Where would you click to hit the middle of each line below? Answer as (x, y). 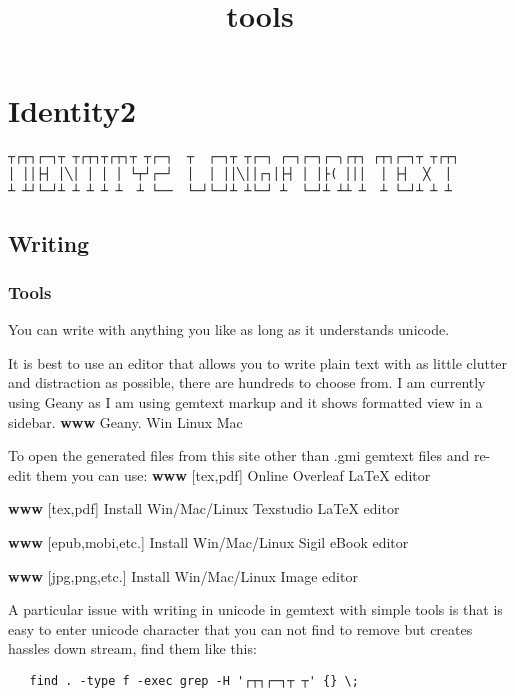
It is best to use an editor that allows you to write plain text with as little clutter (258, 362)
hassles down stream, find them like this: (132, 648)
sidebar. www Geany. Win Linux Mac (125, 421)
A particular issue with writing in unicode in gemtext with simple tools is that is (255, 609)
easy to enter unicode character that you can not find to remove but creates (240, 628)
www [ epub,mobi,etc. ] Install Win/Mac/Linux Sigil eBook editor (208, 542)
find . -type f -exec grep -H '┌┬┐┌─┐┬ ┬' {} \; (194, 681)
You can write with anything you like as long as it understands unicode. (229, 329)
